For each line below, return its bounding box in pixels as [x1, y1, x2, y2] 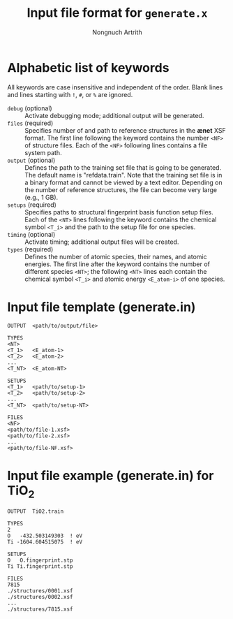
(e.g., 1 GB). [24, 193, 59, 201]
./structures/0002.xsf [7, 594, 73, 601]
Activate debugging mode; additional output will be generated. [24, 111, 204, 119]
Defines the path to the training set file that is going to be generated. [24, 163, 222, 172]
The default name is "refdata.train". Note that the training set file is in [24, 170, 223, 179]
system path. [24, 148, 62, 156]
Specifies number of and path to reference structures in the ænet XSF [24, 126, 226, 134]
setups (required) [7, 201, 57, 209]
